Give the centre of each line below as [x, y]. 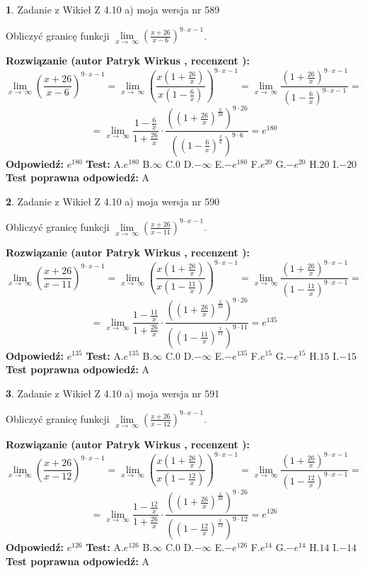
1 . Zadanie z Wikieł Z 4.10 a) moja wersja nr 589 [113, 9]
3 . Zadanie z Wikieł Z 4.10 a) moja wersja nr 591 [113, 393]
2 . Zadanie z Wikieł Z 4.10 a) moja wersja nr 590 [113, 201]
